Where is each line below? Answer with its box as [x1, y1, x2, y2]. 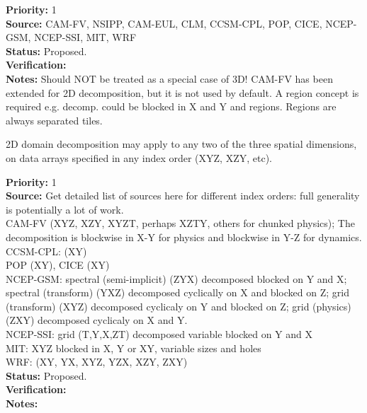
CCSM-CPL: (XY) [6, 243, 87, 258]
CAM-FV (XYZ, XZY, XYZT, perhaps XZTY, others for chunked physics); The [6, 216, 355, 231]
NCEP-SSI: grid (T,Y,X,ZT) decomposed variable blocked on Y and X [6, 327, 313, 342]
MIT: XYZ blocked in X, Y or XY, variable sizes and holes [6, 340, 261, 355]
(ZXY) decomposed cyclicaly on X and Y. [6, 313, 188, 327]
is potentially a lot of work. [6, 202, 124, 216]
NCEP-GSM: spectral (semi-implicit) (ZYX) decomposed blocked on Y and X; [6, 271, 347, 286]
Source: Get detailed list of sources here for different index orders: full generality [6, 188, 360, 203]
